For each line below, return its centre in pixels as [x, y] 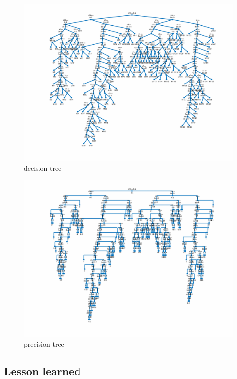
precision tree [44, 344]
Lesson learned [42, 370]
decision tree [43, 168]
